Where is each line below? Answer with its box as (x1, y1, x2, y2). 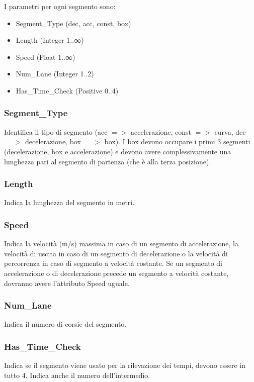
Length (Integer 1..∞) (16, 35, 84, 45)
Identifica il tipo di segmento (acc (4, 126, 108, 137)
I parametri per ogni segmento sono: (4, 1, 116, 11)
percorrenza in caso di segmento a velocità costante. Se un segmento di (4, 258, 222, 268)
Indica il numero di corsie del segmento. (4, 319, 127, 329)
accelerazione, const (131, 126, 191, 137)
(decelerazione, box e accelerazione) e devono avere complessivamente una (4, 146, 231, 156)
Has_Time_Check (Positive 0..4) (16, 85, 119, 95)
